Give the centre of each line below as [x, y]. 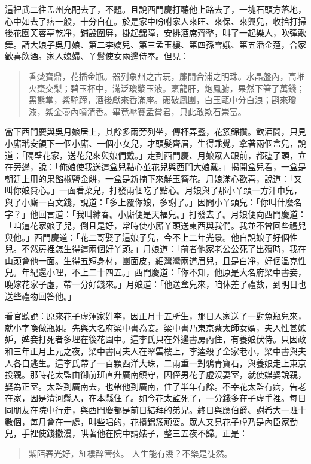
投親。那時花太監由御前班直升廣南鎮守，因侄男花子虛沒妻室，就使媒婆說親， [155, 374]
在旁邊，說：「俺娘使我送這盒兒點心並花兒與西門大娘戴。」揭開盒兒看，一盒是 [155, 167]
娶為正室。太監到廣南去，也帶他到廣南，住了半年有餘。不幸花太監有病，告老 [155, 386]
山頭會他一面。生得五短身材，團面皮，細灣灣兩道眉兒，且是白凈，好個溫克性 [155, 260]
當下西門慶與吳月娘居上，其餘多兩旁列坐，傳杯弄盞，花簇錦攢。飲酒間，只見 [155, 131]
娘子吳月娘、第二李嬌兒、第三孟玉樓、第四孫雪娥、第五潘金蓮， [164, 44]
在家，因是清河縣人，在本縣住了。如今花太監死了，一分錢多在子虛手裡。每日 [155, 398]
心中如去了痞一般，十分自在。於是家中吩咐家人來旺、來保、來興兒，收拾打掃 [155, 21]
